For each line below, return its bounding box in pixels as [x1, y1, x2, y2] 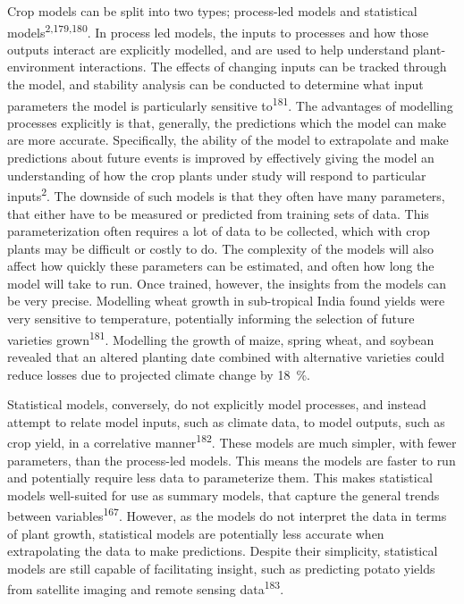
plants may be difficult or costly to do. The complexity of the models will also [7, 239, 434, 257]
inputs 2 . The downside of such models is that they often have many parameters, [7, 184, 445, 205]
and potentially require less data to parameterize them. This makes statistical [7, 468, 433, 487]
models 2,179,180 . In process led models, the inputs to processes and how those [7, 20, 429, 41]
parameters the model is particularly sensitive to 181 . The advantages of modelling [7, 93, 453, 114]
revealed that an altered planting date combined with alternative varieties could [7, 347, 445, 365]
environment [7, 57, 75, 76]
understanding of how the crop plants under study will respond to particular [7, 165, 426, 184]
